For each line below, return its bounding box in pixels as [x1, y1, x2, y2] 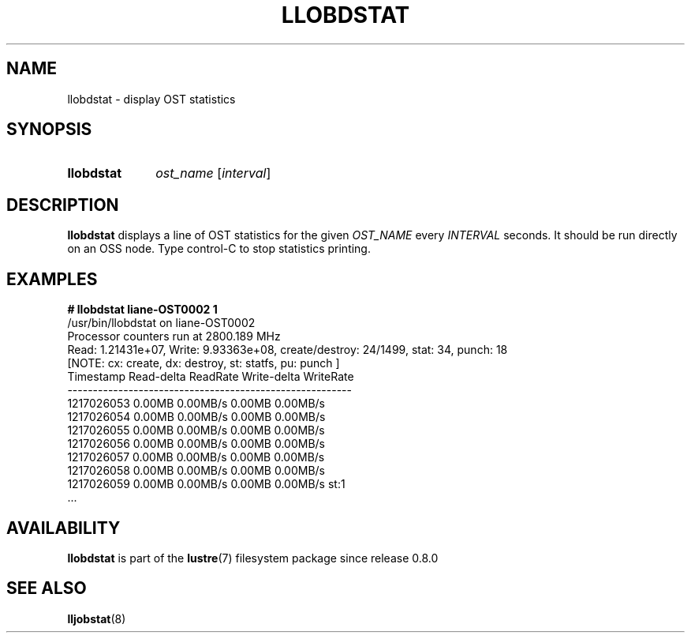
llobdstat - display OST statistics [67, 92, 236, 106]
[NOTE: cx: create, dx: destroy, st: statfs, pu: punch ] [67, 356, 340, 370]
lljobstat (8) [67, 611, 126, 626]
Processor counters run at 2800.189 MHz [67, 329, 281, 344]
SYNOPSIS [6, 119, 92, 140]
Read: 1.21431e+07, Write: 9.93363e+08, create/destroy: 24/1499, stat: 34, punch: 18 [67, 343, 508, 357]
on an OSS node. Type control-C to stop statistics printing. [67, 242, 371, 256]
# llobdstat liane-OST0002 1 [67, 303, 218, 317]
